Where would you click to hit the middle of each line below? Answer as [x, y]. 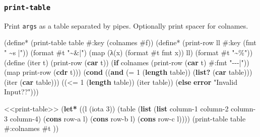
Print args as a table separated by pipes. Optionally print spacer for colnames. [126, 25]
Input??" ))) [21, 92]
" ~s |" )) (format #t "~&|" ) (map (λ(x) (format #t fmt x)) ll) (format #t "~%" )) [128, 52]
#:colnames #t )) [31, 128]
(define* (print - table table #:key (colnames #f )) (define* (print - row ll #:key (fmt [130, 42]
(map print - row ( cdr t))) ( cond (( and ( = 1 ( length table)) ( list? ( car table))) [128, 72]
